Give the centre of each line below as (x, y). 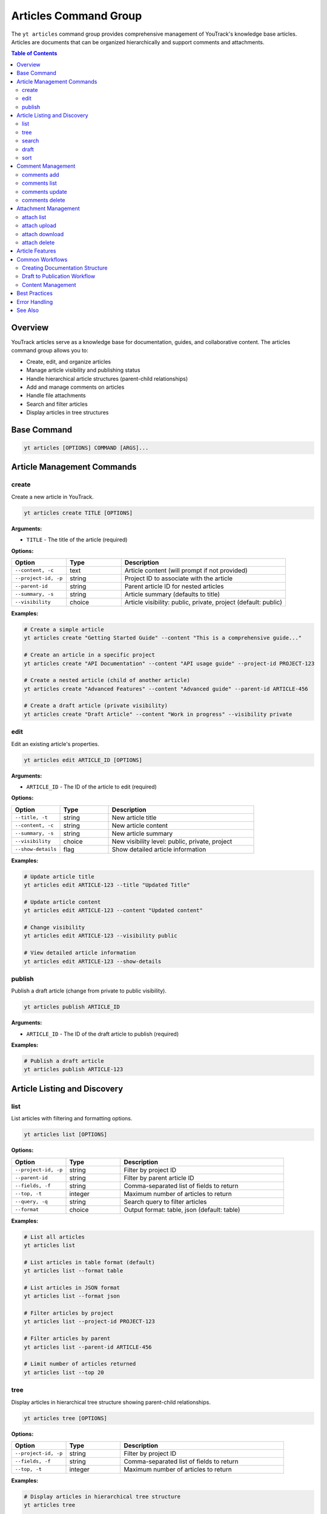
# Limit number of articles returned (80, 1364)
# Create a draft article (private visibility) (96, 706)
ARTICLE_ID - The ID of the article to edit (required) (91, 787)
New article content (140, 825)
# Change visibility (54, 927)
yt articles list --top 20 (64, 1372)
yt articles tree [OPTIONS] (65, 1418)
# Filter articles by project (69, 1313)
